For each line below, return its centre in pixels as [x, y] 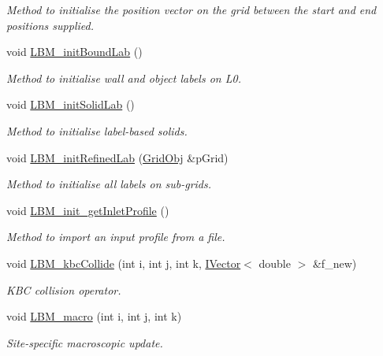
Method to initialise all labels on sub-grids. [109, 184]
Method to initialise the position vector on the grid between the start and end [191, 9]
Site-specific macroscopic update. [85, 342]
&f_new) [335, 263]
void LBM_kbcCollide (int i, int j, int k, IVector [124, 263]
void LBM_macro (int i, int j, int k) [94, 316]
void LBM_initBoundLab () [74, 52]
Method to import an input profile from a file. [116, 237]
